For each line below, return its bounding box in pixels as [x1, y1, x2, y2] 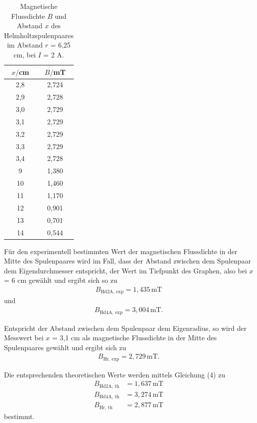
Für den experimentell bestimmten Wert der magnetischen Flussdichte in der [4, 246, 238, 256]
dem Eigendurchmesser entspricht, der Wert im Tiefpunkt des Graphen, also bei [4, 265, 247, 275]
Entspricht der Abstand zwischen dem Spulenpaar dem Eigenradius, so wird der [4, 322, 247, 333]
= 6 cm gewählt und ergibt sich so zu [4, 275, 117, 285]
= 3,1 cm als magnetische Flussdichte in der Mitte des [52, 332, 217, 343]
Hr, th [99, 405, 113, 410]
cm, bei [13, 49, 36, 59]
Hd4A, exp [100, 310, 123, 315]
